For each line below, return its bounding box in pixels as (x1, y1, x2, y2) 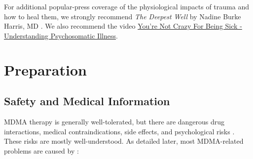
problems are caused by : (4, 145, 79, 156)
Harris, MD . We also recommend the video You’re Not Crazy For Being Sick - (4, 21, 242, 31)
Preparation (4, 59, 87, 79)
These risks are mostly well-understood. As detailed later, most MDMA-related (4, 136, 244, 146)
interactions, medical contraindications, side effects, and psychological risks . (4, 126, 235, 136)
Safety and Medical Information (4, 93, 170, 109)
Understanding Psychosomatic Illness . (4, 30, 118, 40)
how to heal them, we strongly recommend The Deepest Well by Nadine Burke (4, 11, 241, 21)
